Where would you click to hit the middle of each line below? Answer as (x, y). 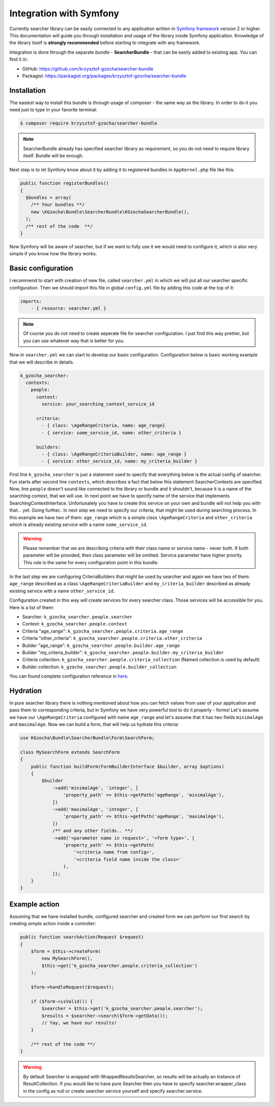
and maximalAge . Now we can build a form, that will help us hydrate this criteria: (94, 725)
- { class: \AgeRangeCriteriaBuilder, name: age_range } (114, 454)
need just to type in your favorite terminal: (53, 110)
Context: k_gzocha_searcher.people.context (75, 624)
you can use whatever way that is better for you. (74, 341)
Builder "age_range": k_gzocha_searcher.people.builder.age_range (101, 645)
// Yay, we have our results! (79, 1023)
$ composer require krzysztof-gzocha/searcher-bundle (89, 123)
